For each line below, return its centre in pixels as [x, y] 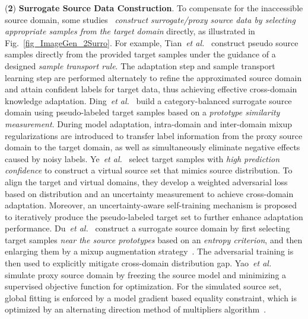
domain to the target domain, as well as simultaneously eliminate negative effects [153, 147]
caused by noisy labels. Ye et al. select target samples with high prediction [142, 158]
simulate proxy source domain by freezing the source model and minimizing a [146, 274]
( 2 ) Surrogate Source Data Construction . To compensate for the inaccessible [154, 8]
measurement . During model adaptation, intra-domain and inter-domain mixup [149, 123]
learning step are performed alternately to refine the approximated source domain [153, 77]
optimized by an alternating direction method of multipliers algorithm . [136, 309]
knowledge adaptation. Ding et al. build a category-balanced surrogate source [148, 100]
